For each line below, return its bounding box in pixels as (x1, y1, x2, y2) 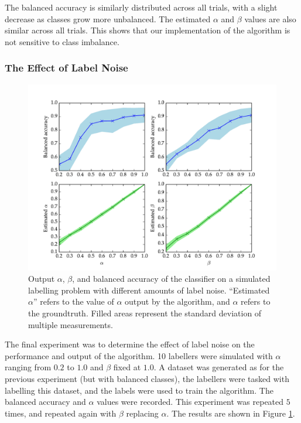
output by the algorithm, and (125, 295, 230, 308)
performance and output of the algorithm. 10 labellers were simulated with (5, 349, 273, 361)
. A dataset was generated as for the (153, 361, 284, 373)
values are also (244, 12, 296, 25)
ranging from (5, 361, 52, 373)
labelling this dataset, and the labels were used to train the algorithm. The (5, 384, 273, 396)
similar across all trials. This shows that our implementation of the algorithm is (5, 24, 290, 36)
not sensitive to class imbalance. (5, 35, 119, 47)
